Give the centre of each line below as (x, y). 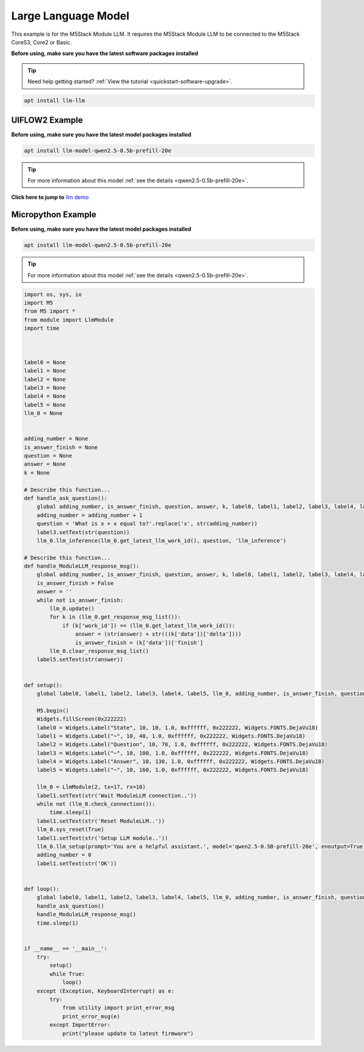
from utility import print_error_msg (118, 1008)
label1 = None (45, 371)
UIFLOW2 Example (47, 120)
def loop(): (42, 889)
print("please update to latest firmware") (128, 1033)
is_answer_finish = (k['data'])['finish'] (139, 643)
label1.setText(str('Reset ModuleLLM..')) (101, 821)
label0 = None (45, 362)
